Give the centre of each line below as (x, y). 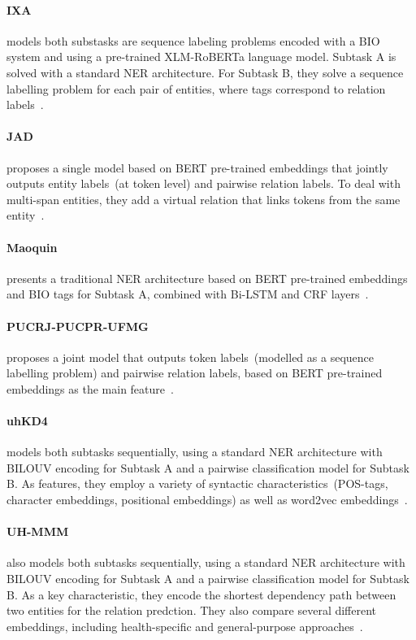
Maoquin (32, 247)
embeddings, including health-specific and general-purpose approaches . (185, 626)
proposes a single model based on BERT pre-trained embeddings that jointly (197, 167)
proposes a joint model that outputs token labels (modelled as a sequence (190, 357)
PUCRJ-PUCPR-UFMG (78, 326)
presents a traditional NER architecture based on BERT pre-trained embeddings (207, 278)
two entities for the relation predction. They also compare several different (192, 610)
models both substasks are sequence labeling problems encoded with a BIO (193, 40)
